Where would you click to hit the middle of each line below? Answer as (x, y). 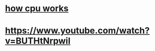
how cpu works (37, 8)
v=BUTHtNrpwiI (38, 41)
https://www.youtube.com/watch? (77, 31)
